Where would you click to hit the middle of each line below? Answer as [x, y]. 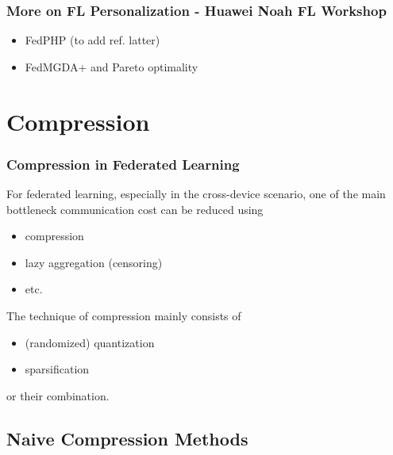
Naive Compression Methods [127, 438]
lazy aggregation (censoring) [94, 262]
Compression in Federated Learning [123, 164]
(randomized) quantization [90, 342]
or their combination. [58, 395]
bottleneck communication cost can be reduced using [135, 209]
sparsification [57, 369]
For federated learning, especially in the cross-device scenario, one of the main [196, 193]
